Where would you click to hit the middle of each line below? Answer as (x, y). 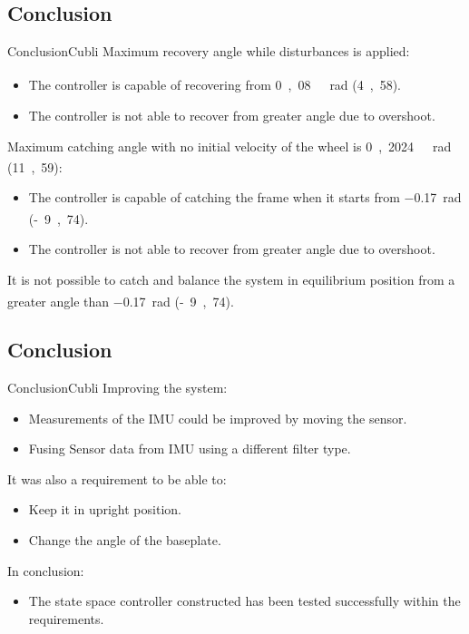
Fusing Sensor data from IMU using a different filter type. (190, 449)
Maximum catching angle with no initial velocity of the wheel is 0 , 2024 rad (230, 146)
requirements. (66, 618)
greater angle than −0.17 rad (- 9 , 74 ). (121, 301)
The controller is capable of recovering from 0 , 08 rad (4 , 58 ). (215, 85)
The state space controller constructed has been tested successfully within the (244, 601)
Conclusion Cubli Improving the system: (117, 387)
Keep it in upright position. (105, 509)
